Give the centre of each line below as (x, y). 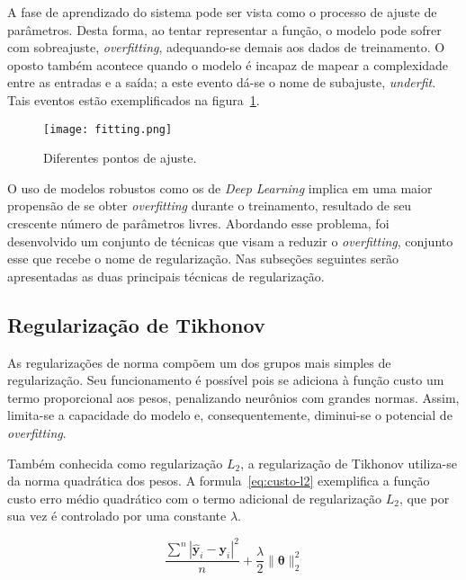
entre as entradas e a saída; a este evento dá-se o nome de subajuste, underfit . (222, 82)
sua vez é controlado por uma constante (117, 516)
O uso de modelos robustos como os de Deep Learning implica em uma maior (220, 187)
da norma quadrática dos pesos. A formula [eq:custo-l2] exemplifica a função (219, 481)
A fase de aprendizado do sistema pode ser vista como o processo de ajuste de (222, 12)
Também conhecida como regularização (115, 463)
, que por (424, 498)
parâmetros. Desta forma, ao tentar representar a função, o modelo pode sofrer (224, 29)
